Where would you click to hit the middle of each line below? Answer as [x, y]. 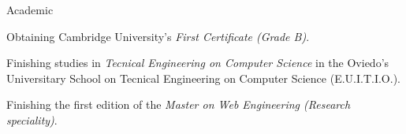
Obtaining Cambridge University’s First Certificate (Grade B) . [158, 36]
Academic [30, 9]
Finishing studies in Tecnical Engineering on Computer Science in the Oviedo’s [198, 63]
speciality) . [32, 119]
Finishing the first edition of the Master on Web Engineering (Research [179, 104]
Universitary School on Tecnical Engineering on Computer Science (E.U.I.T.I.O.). [203, 78]
